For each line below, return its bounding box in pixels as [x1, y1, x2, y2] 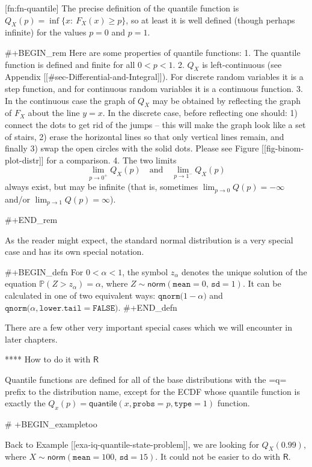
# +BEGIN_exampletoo [5, 417, 97, 430]
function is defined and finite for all [5, 58, 135, 70]
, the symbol [122, 265, 168, 278]
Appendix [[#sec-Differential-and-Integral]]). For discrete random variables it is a [5, 70, 304, 83]
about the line [28, 106, 80, 119]
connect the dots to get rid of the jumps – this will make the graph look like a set [5, 118, 306, 130]
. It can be [242, 277, 281, 290]
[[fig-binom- [262, 142, 304, 154]
